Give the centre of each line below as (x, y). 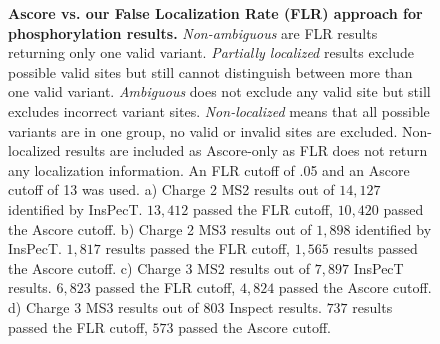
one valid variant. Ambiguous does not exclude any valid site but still (219, 91)
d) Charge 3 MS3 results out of (103, 306)
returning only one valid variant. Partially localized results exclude (211, 52)
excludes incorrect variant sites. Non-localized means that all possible (219, 110)
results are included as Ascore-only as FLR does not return (246, 150)
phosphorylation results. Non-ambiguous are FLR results (193, 32)
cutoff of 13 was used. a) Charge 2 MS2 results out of (171, 189)
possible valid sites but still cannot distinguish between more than (210, 71)
